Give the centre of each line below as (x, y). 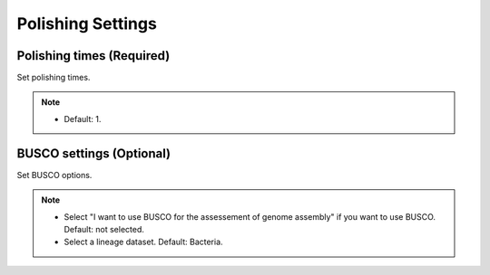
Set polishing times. (54, 78)
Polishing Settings (87, 24)
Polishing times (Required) (93, 56)
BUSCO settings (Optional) (94, 153)
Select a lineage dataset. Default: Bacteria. (143, 242)
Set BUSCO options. (54, 175)
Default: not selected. (104, 229)
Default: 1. (83, 119)
